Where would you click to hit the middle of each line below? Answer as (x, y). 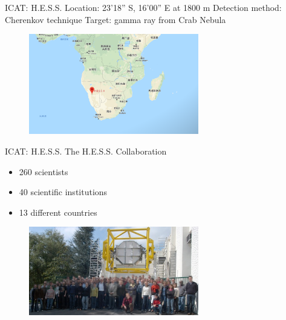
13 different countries (58, 212)
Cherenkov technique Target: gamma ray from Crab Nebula (115, 19)
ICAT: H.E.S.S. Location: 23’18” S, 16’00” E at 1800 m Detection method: (143, 7)
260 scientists (44, 171)
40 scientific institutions (63, 192)
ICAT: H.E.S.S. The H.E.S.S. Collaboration (86, 151)
